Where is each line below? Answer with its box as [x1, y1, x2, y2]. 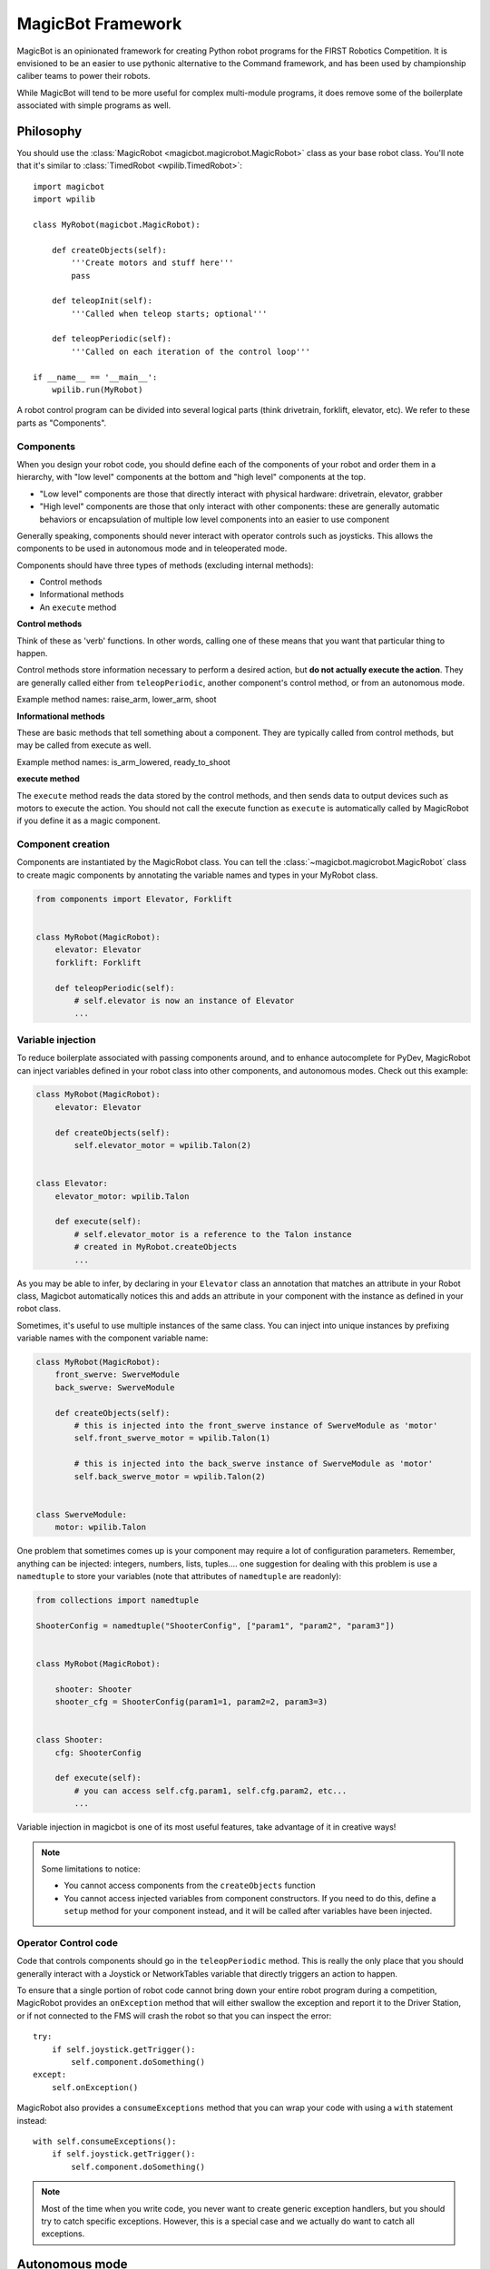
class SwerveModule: [35, 1509, 127, 1519]
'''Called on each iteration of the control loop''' [71, 346, 310, 357]
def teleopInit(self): [51, 296, 153, 306]
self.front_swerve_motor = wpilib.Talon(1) [73, 1433, 271, 1443]
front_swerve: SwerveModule [54, 1370, 181, 1380]
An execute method [39, 602, 117, 613]
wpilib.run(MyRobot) [51, 385, 143, 395]
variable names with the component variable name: [16, 1332, 209, 1343]
